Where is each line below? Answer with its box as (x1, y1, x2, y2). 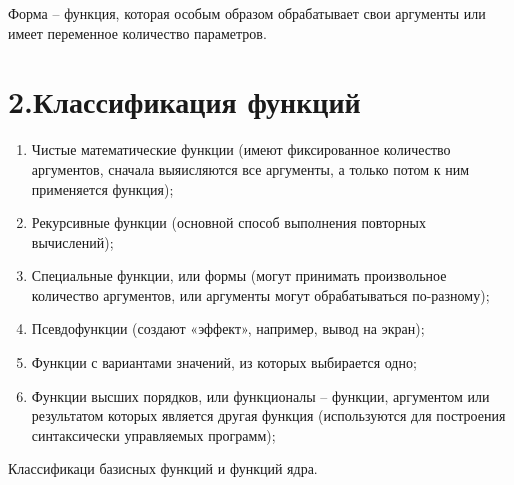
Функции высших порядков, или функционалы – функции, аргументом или (31, 385, 490, 406)
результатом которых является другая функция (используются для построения (31, 405, 506, 426)
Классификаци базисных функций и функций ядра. (8, 458, 318, 479)
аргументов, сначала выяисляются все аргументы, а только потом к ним (31, 158, 470, 179)
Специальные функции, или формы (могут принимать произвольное (31, 265, 447, 286)
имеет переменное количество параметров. (8, 22, 267, 43)
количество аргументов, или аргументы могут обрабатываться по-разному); (31, 284, 490, 305)
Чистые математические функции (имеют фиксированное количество (31, 139, 451, 160)
